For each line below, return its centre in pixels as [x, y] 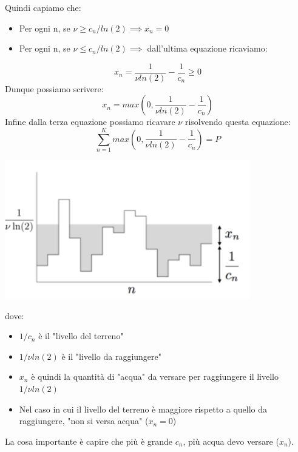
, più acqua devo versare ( [231, 441]
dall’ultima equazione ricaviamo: [207, 48]
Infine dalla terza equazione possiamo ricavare [90, 122]
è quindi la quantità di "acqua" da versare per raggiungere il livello [155, 376]
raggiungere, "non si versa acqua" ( [84, 421]
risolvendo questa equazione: [238, 122]
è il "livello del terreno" [81, 336]
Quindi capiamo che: [43, 7]
